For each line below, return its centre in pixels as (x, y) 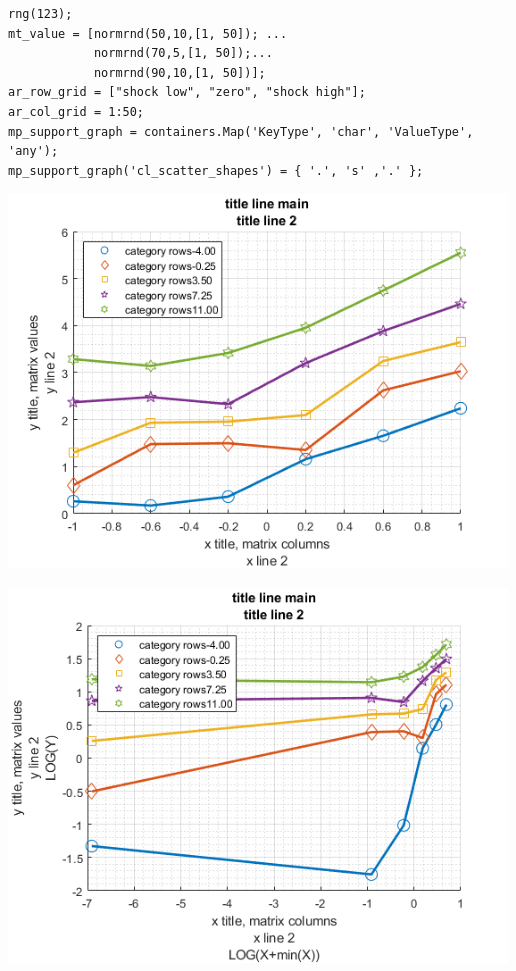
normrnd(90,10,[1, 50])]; (179, 72)
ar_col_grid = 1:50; (76, 111)
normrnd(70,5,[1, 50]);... (183, 53)
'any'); (33, 151)
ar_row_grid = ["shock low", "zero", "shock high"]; (187, 92)
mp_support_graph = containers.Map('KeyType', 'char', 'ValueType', (241, 131)
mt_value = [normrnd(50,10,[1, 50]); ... (148, 33)
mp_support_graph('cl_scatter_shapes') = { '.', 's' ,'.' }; (216, 170)
